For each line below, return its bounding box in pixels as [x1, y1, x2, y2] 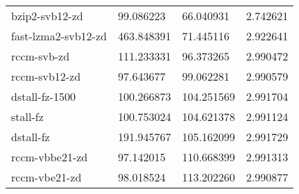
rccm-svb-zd [11, 48, 70, 64]
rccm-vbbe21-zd [11, 149, 88, 165]
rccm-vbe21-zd [11, 169, 82, 185]
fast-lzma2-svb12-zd [11, 28, 107, 44]
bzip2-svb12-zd [11, 8, 83, 24]
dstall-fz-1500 [11, 88, 76, 104]
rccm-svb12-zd [11, 68, 81, 84]
